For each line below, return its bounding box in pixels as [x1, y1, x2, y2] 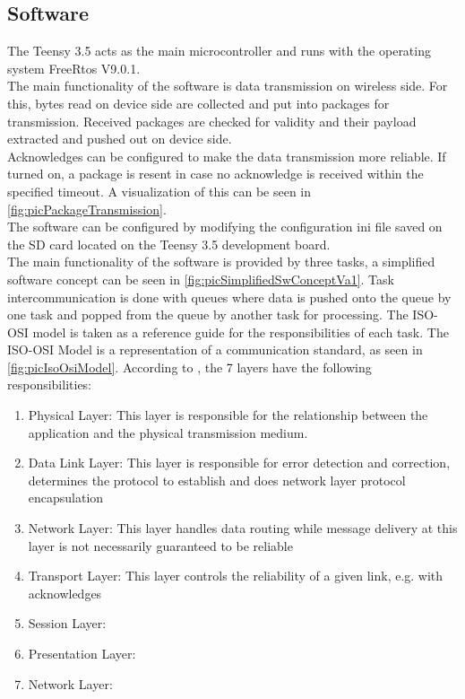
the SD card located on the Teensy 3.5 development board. [7, 234, 331, 253]
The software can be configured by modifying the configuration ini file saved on [7, 217, 443, 236]
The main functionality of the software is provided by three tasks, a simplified [7, 252, 435, 271]
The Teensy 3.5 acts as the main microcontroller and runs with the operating [7, 41, 431, 60]
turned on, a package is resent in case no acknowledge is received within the [7, 164, 424, 183]
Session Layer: [28, 614, 107, 633]
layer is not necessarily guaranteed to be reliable [28, 536, 293, 555]
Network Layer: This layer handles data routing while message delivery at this [28, 519, 458, 537]
